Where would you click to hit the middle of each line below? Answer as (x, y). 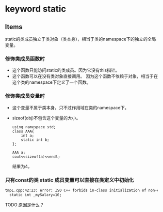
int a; (28, 136)
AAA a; (19, 152)
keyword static (36, 9)
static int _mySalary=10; (36, 195)
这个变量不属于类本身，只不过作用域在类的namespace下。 (71, 107)
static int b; (35, 140)
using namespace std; (34, 127)
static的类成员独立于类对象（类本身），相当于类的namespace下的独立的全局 (81, 39)
